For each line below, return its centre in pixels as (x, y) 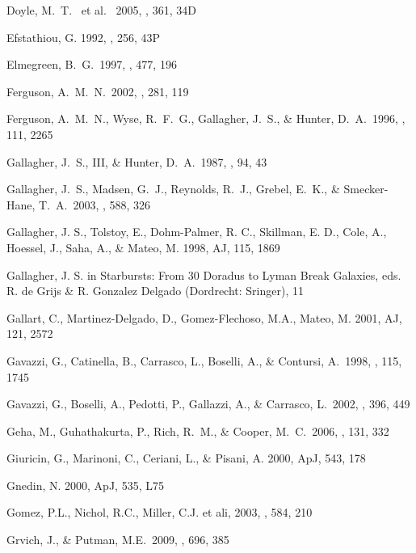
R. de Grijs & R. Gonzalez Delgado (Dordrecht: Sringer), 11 (155, 291)
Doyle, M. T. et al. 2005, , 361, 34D (101, 10)
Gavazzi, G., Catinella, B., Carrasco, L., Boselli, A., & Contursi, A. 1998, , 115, (204, 360)
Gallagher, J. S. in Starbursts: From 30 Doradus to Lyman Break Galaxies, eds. (204, 274)
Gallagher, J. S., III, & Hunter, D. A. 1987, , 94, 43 (137, 161)
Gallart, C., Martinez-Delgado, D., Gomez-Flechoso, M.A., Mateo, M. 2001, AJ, (204, 317)
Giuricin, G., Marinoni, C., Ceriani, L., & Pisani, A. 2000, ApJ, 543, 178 (186, 458)
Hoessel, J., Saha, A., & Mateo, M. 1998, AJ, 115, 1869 (143, 247)
